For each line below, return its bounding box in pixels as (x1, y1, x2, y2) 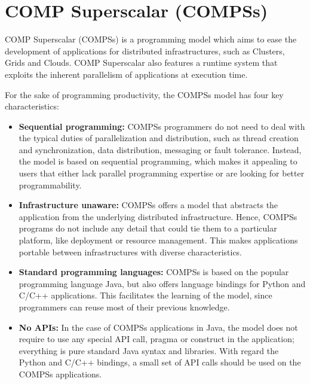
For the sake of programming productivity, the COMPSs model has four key (5, 88, 284, 100)
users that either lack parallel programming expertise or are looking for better (19, 167, 305, 179)
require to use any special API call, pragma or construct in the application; (19, 333, 294, 345)
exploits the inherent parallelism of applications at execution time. (5, 68, 248, 80)
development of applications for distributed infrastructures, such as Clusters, (5, 44, 285, 57)
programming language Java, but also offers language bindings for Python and (19, 277, 306, 289)
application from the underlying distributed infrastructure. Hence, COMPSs (19, 210, 297, 223)
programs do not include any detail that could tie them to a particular (19, 222, 277, 234)
